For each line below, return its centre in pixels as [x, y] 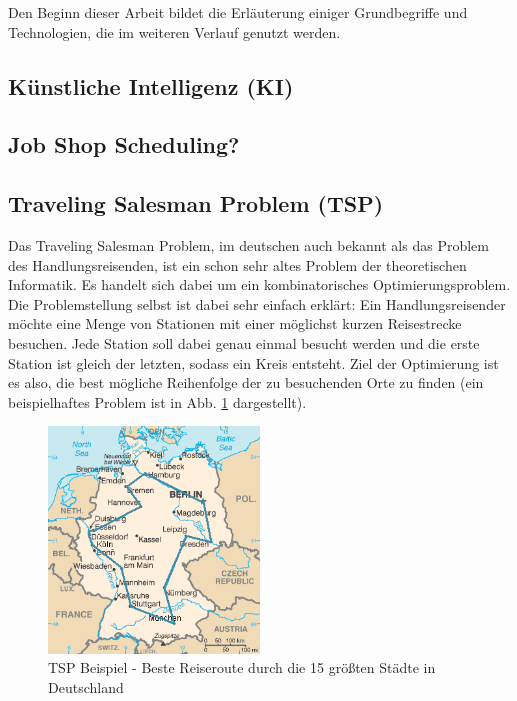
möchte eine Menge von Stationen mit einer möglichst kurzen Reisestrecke [235, 323]
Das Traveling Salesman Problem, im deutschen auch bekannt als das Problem [248, 244]
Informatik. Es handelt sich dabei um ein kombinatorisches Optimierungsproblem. [259, 284]
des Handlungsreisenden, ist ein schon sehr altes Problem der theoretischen [237, 264]
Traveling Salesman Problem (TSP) [196, 203]
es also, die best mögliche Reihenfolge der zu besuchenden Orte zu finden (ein [246, 382]
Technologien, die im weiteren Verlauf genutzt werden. [174, 31]
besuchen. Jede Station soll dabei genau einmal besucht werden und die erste [244, 342]
